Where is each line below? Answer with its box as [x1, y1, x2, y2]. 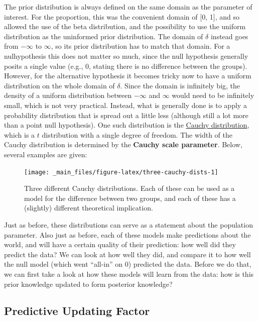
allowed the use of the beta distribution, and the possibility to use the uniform [4, 21, 246, 32]
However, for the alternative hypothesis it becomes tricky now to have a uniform [4, 70, 251, 81]
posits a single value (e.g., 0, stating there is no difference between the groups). [4, 60, 247, 71]
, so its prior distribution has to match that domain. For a [51, 41, 230, 51]
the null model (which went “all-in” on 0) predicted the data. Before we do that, [4, 259, 251, 269]
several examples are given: [4, 149, 87, 159]
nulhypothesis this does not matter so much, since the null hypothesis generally [4, 50, 248, 61]
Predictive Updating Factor [4, 303, 150, 318]
